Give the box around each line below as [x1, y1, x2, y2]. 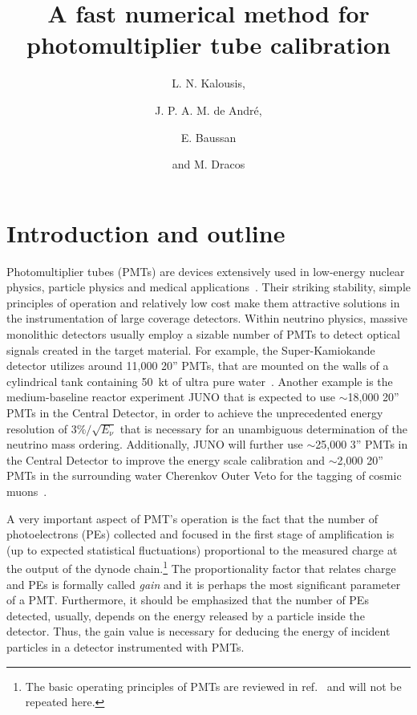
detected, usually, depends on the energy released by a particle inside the [6, 607, 365, 624]
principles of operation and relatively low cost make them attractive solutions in [6, 294, 400, 311]
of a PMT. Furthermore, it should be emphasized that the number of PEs [6, 591, 369, 608]
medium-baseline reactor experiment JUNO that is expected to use [6, 388, 336, 405]
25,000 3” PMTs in [315, 436, 408, 453]
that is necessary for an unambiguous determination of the [119, 420, 407, 437]
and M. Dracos [172, 156, 245, 173]
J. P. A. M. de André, [155, 101, 262, 118]
